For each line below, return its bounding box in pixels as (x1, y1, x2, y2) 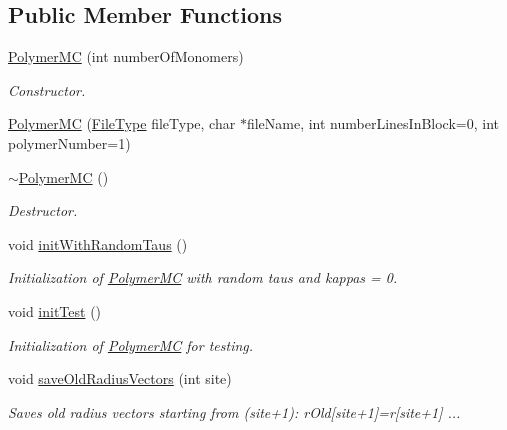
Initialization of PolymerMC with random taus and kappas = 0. (8, 267, 398, 288)
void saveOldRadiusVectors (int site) (8, 368, 232, 389)
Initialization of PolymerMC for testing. (8, 334, 254, 355)
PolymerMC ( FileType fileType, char (8, 113, 236, 134)
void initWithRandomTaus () (8, 233, 188, 254)
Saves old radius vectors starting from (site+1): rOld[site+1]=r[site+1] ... (8, 401, 461, 422)
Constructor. (8, 79, 86, 100)
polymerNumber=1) (8, 132, 131, 153)
